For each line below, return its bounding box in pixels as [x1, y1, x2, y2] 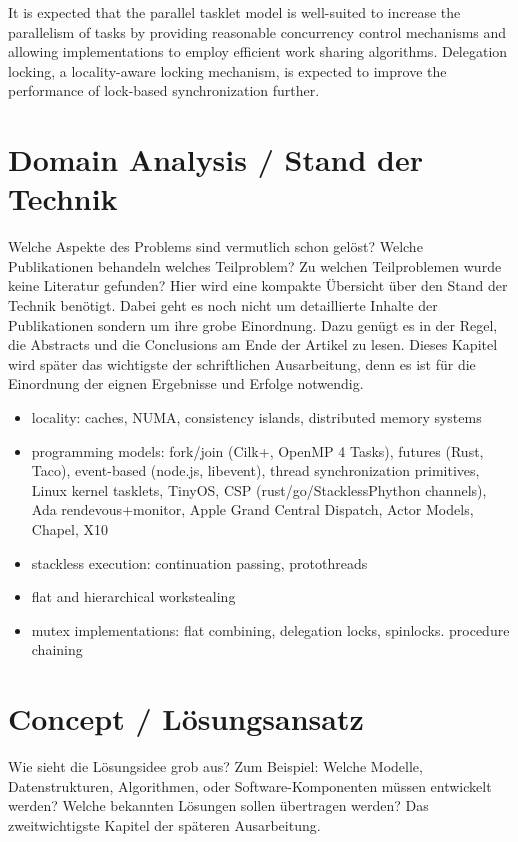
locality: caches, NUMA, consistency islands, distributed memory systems [31, 407, 482, 428]
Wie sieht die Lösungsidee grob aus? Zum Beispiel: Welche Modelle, [8, 756, 423, 777]
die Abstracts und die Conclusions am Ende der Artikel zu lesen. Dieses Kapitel [8, 334, 498, 355]
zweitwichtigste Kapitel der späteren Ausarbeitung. [8, 814, 321, 835]
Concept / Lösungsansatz [8, 698, 364, 739]
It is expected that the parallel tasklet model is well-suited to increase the [8, 2, 461, 22]
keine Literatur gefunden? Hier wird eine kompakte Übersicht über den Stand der [8, 275, 508, 296]
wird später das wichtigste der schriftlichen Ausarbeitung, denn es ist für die [8, 353, 476, 374]
